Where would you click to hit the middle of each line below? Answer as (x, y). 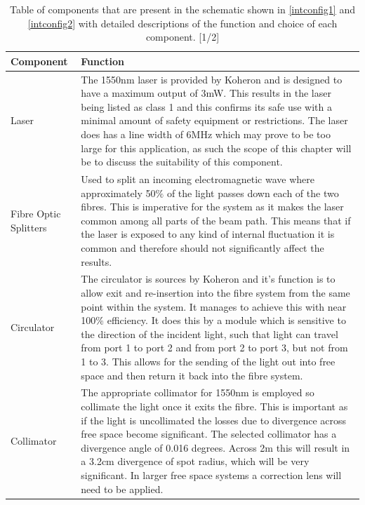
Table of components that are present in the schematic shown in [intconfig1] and (182, 9)
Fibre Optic (36, 214)
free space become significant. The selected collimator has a (209, 434)
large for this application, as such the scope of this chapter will (216, 148)
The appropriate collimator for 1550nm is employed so (198, 392)
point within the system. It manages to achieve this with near (214, 306)
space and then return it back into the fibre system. (192, 375)
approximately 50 (118, 193)
